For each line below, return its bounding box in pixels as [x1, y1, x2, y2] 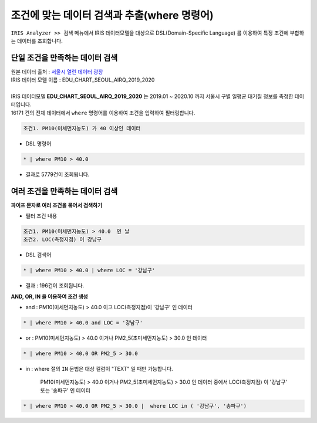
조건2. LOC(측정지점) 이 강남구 [23, 236, 102, 243]
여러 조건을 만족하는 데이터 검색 [11, 186, 118, 196]
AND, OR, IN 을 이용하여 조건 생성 [11, 293, 88, 300]
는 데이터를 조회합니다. [11, 37, 63, 44]
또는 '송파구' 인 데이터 [40, 387, 91, 394]
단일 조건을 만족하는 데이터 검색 [11, 53, 118, 63]
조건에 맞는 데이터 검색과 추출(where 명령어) [11, 9, 214, 22]
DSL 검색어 [25, 251, 52, 258]
